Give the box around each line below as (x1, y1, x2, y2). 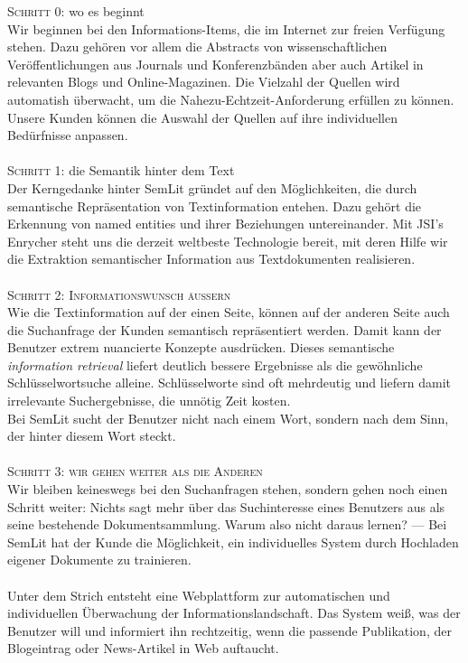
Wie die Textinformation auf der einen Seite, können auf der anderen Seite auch (7, 303, 450, 322)
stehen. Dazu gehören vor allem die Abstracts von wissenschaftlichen (7, 37, 388, 56)
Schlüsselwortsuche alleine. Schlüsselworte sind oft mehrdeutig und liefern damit (7, 373, 452, 392)
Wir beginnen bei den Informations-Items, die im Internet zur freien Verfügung (7, 19, 445, 38)
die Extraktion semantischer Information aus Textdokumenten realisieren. (7, 249, 416, 268)
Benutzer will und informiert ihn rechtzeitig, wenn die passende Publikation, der (7, 621, 452, 640)
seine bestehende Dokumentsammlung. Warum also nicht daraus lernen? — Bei (7, 515, 447, 534)
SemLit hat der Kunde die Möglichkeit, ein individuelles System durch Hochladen (7, 532, 459, 551)
